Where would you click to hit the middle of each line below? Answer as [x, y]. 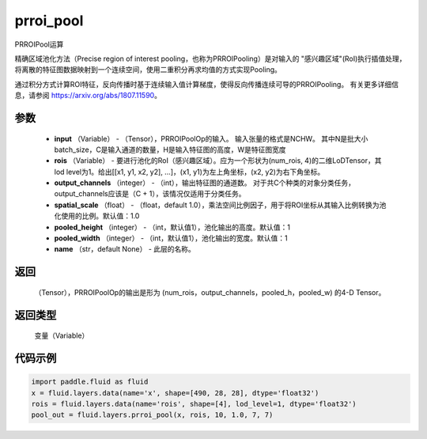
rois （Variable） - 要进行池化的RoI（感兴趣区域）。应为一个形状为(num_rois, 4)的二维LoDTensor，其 [218, 161]
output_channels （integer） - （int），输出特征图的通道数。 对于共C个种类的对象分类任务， [205, 183]
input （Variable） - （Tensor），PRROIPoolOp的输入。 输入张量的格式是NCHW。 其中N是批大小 [211, 138]
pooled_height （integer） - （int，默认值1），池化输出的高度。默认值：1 [172, 227]
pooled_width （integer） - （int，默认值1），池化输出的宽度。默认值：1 [171, 238]
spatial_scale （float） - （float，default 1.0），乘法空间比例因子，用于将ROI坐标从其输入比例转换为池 [220, 205]
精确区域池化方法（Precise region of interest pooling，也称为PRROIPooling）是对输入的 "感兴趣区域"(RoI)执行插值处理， [210, 59]
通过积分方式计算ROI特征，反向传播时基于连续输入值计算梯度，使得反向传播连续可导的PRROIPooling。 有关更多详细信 [207, 84]
